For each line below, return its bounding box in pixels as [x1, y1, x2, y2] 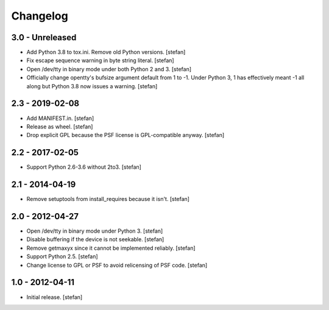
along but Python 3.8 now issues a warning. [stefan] [26, 82, 158, 90]
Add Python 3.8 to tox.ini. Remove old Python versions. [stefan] [26, 49, 186, 56]
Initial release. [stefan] [26, 293, 83, 301]
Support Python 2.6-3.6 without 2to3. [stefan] [26, 163, 141, 171]
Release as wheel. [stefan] [26, 122, 93, 130]
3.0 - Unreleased [11, 32, 77, 43]
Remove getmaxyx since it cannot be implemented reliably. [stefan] [26, 244, 196, 252]
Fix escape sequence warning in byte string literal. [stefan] [26, 57, 174, 64]
